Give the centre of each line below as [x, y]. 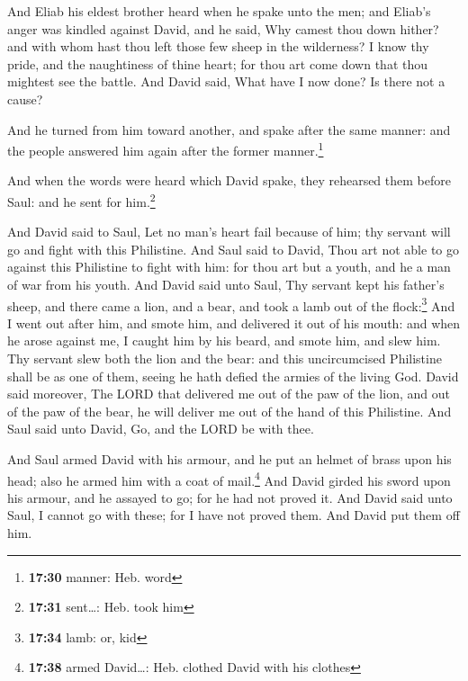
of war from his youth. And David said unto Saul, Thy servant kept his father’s [226, 285]
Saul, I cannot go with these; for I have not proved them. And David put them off [234, 515]
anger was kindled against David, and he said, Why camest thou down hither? [223, 28]
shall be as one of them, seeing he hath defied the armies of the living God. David [233, 376]
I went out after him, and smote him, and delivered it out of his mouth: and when [234, 323]
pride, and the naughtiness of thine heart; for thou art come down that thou [218, 63]
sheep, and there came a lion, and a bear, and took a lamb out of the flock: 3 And [231, 304]
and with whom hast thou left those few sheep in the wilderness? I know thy [218, 46]
